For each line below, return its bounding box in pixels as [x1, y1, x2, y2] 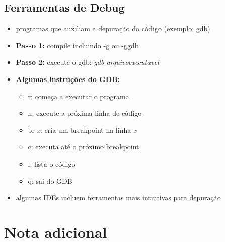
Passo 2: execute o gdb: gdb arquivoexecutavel [16, 57, 159, 67]
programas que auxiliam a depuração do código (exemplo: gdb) [16, 23, 210, 34]
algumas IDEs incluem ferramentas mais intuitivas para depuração [16, 192, 221, 203]
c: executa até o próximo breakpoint [28, 141, 139, 152]
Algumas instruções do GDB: [16, 73, 120, 84]
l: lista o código [28, 158, 76, 169]
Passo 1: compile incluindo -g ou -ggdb [16, 40, 139, 50]
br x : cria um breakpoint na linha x [28, 124, 137, 135]
